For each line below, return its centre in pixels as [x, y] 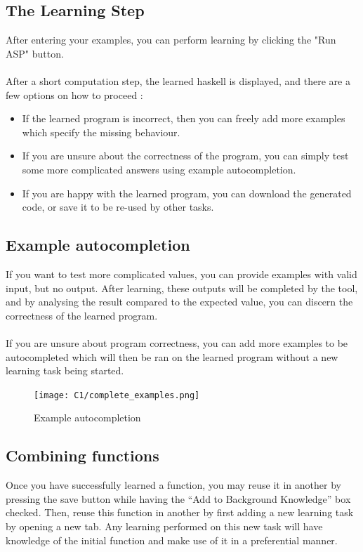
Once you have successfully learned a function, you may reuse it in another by [173, 485]
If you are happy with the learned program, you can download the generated [187, 193]
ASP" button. [35, 53]
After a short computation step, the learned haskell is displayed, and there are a [178, 80]
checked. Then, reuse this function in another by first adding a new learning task [180, 512]
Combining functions [82, 455]
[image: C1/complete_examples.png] [117, 395]
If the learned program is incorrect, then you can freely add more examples [184, 118]
